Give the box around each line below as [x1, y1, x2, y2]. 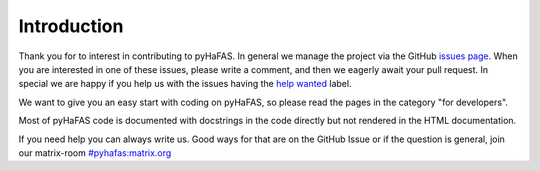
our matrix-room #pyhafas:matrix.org [18, 146, 172, 159]
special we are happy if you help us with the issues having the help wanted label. [18, 78, 352, 90]
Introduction [18, 15, 124, 37]
